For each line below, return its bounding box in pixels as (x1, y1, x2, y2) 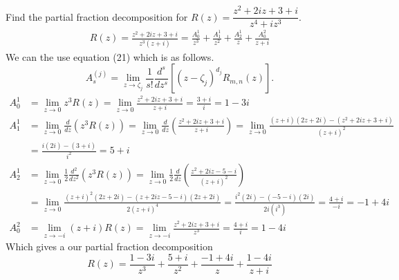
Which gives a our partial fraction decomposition (6, 239, 213, 254)
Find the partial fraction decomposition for (6, 9, 188, 24)
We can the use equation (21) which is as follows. (6, 49, 214, 64)
